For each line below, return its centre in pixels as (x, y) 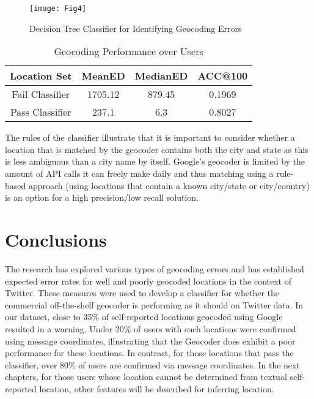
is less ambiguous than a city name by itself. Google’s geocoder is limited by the (155, 161)
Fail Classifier (41, 94)
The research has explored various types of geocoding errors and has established (155, 268)
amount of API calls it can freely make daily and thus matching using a (139, 173)
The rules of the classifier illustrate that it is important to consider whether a (150, 137)
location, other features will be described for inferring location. (157, 388)
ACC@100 (223, 76)
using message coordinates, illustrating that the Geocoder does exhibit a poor (150, 341)
